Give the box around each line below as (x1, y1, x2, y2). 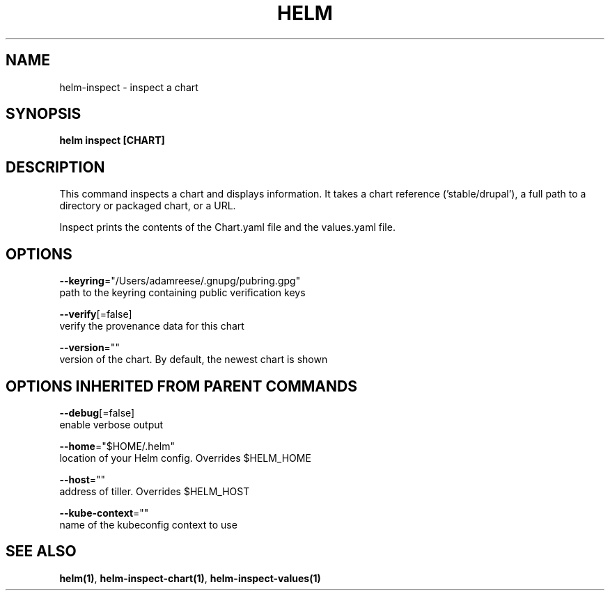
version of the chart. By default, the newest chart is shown (59, 353, 328, 366)
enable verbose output (59, 418, 164, 430)
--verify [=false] (59, 308, 132, 321)
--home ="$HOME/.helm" (59, 440, 175, 452)
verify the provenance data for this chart (59, 320, 244, 332)
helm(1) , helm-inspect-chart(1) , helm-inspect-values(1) (59, 572, 321, 584)
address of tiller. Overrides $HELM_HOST (59, 485, 250, 497)
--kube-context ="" (59, 506, 149, 519)
